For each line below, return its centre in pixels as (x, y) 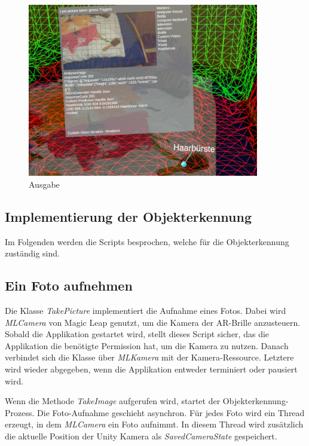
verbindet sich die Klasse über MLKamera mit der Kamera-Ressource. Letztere (149, 357)
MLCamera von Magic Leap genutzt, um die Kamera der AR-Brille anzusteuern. (153, 322)
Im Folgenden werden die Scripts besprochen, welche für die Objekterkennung (147, 241)
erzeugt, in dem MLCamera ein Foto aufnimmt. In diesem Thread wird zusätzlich (154, 424)
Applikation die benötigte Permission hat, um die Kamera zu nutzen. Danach (147, 345)
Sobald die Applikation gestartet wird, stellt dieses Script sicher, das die (137, 334)
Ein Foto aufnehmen (69, 285)
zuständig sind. (32, 253)
